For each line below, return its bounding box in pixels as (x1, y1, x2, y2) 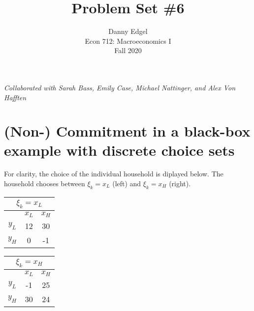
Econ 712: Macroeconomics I (85, 35, 171, 46)
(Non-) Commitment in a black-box (4, 121, 251, 141)
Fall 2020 (114, 45, 142, 56)
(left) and (112, 178, 141, 188)
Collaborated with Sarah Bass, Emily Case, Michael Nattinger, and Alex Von (4, 82, 236, 92)
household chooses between (4, 178, 85, 188)
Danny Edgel (108, 26, 148, 36)
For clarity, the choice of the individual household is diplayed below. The (4, 169, 223, 179)
